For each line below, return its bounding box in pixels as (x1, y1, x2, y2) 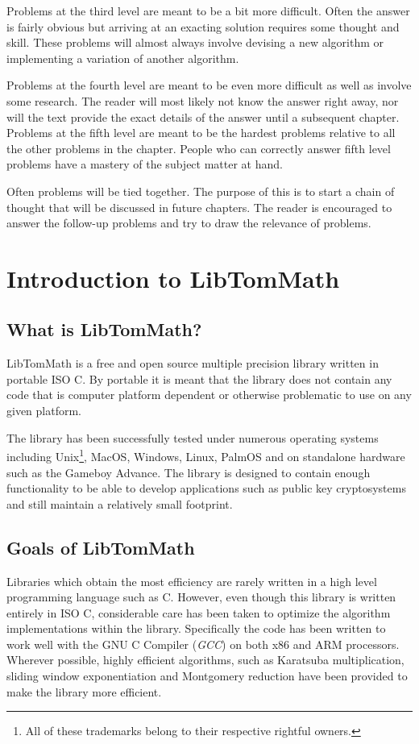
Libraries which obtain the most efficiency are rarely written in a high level (6, 572, 377, 589)
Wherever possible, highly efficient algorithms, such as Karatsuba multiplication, (6, 651, 404, 668)
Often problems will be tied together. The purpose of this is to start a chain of (6, 182, 395, 199)
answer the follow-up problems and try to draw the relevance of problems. (6, 214, 371, 231)
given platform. (6, 402, 82, 419)
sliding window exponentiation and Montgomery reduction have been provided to (6, 667, 408, 684)
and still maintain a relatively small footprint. (6, 495, 233, 512)
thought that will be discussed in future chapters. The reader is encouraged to (6, 198, 392, 215)
